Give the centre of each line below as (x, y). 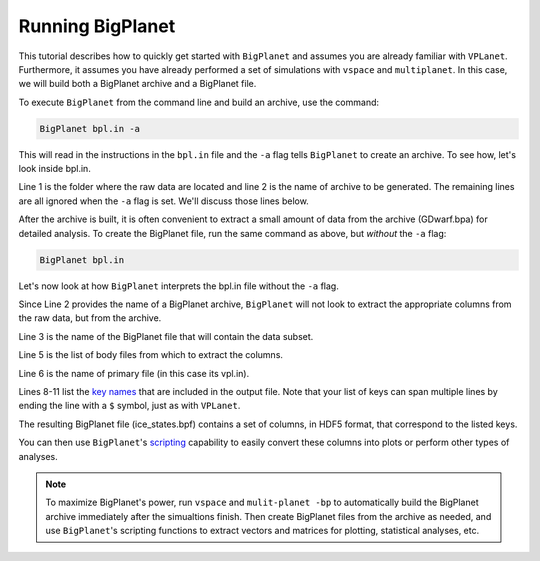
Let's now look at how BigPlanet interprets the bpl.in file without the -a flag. (178, 286)
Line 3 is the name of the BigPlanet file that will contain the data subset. (166, 336)
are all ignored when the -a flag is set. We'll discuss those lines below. (163, 201)
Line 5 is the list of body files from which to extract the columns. (151, 355)
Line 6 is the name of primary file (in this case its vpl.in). (134, 373)
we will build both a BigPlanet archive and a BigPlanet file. (137, 84)
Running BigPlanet (97, 26)
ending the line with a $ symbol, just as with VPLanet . (129, 406)
